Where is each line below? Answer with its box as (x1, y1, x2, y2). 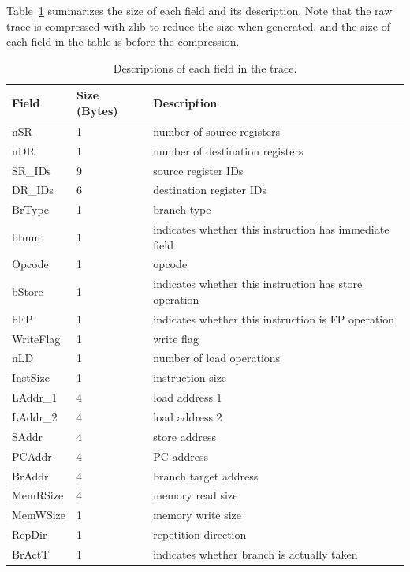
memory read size (153, 487, 238, 503)
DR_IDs (12, 181, 54, 198)
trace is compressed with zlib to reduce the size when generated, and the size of (6, 17, 390, 34)
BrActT (12, 545, 50, 562)
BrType (12, 201, 49, 218)
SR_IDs (12, 162, 51, 178)
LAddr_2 (12, 408, 58, 424)
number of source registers (153, 122, 280, 139)
